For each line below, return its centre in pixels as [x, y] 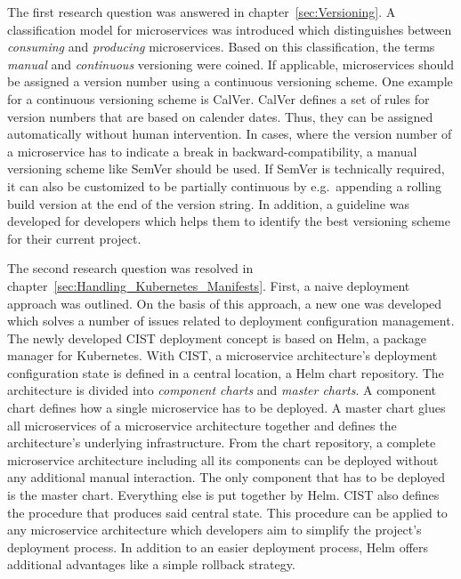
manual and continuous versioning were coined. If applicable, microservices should [230, 64]
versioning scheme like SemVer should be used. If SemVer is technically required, [226, 169]
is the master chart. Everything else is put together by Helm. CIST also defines [223, 495]
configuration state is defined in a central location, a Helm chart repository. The [226, 372]
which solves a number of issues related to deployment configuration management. [231, 321]
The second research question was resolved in [130, 268]
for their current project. [74, 238]
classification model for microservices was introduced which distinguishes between [230, 29]
